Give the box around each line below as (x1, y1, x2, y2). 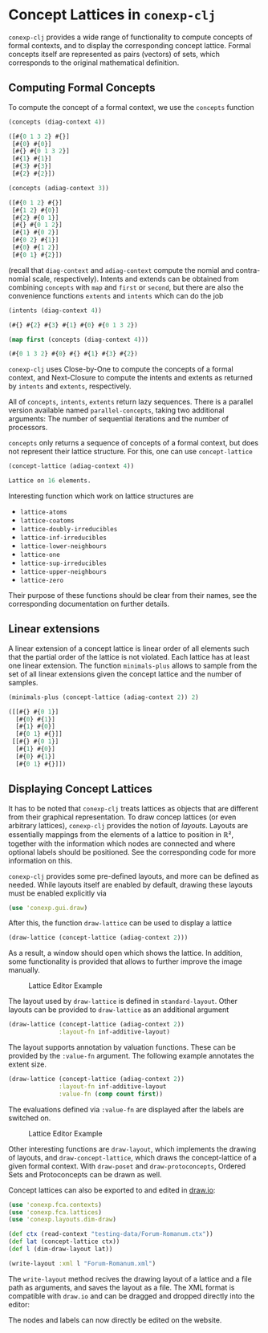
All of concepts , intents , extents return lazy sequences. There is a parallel (8, 397, 254, 407)
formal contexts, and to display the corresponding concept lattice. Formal (8, 40, 251, 50)
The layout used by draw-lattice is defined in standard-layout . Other (8, 997, 238, 1006)
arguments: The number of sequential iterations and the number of (8, 414, 229, 424)
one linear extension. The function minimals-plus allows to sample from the (8, 660, 258, 670)
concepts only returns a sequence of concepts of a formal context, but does (8, 438, 259, 448)
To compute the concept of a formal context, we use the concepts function (8, 102, 254, 112)
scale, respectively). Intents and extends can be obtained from (31, 274, 239, 283)
